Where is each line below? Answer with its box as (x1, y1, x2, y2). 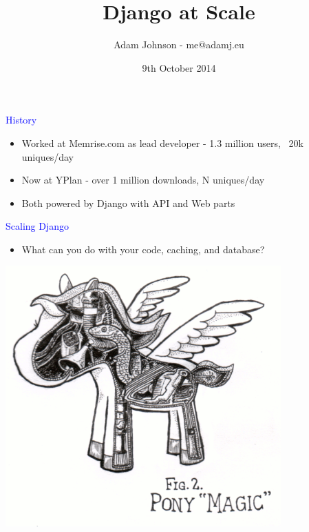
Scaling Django (6, 219, 69, 233)
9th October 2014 (142, 60, 216, 75)
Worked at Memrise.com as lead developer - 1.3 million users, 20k (21, 135, 303, 150)
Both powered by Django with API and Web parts (21, 195, 235, 210)
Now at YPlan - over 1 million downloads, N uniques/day (21, 173, 265, 187)
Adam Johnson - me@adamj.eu (114, 37, 244, 52)
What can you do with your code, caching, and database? (21, 242, 265, 256)
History (6, 112, 37, 127)
